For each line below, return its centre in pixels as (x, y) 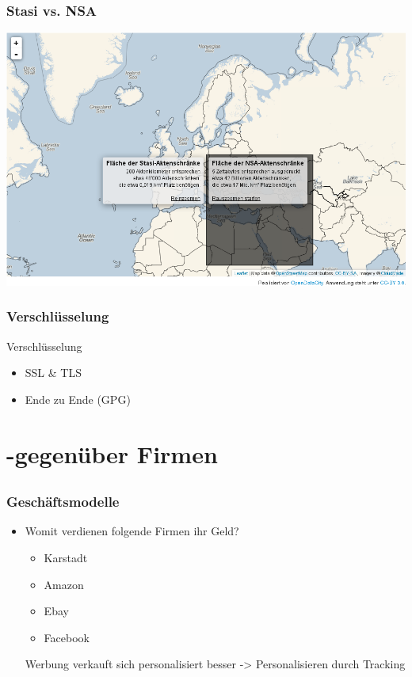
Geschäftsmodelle (63, 502)
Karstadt (66, 558)
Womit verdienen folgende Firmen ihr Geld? (132, 531)
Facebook (67, 637)
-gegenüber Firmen (112, 453)
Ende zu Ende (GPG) (78, 399)
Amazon (64, 584)
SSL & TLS (53, 373)
